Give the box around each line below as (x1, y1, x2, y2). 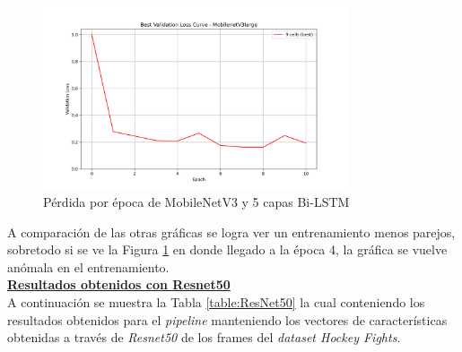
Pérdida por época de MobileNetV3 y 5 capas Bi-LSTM (43, 192, 350, 210)
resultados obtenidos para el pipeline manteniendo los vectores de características (7, 310, 448, 329)
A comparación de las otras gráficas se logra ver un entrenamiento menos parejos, (7, 222, 456, 241)
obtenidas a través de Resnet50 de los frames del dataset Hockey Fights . (7, 328, 401, 347)
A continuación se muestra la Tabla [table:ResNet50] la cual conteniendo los (7, 292, 425, 311)
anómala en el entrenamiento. (7, 257, 170, 276)
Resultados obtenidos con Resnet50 (7, 275, 231, 294)
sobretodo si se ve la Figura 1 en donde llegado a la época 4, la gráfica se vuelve (7, 240, 448, 259)
